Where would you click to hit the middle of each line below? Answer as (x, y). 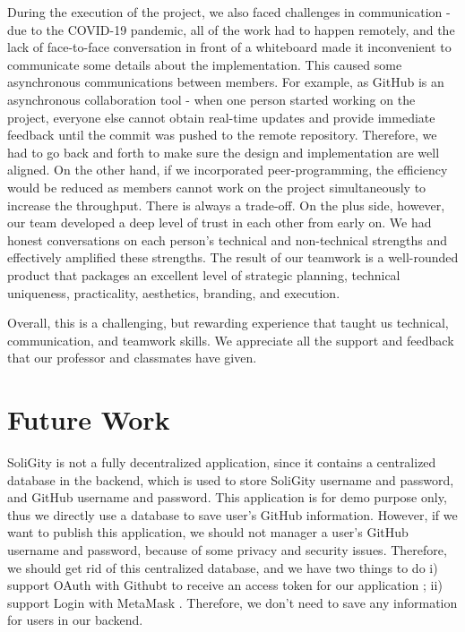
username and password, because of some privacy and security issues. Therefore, (227, 549)
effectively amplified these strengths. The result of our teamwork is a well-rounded (233, 257)
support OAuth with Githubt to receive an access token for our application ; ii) (225, 585)
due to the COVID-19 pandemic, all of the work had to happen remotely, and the (231, 29)
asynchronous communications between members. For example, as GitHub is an (226, 82)
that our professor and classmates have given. (132, 358)
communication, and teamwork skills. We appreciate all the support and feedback (231, 340)
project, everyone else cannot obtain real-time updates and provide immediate (221, 117)
